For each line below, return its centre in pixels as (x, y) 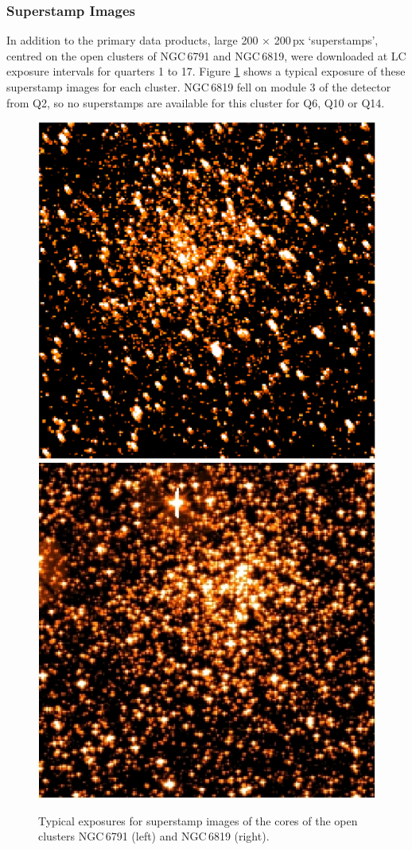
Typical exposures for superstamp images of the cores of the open (198, 820)
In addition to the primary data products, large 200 (132, 40)
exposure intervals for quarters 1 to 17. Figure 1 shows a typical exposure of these (206, 71)
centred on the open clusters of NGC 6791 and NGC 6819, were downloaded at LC (206, 55)
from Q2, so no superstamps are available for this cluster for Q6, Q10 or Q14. (196, 102)
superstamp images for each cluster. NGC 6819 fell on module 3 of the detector (199, 87)
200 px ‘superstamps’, (326, 40)
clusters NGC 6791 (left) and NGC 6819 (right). (154, 836)
